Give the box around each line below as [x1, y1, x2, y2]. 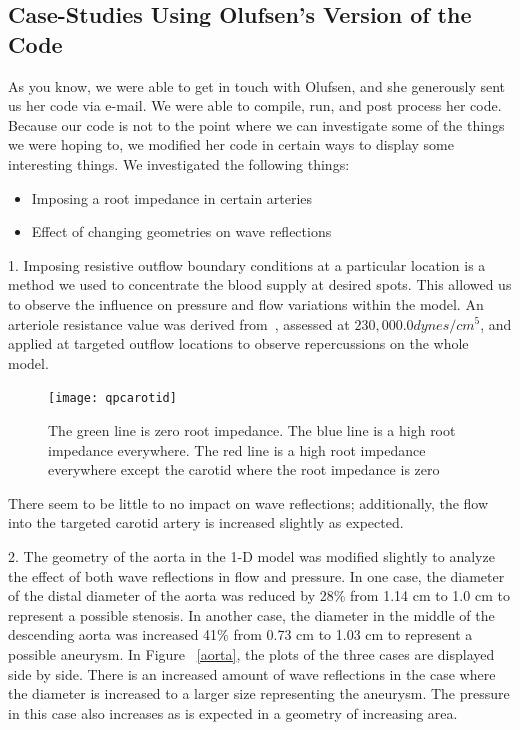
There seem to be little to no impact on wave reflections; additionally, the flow [8, 492, 489, 513]
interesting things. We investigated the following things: [8, 153, 350, 174]
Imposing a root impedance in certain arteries [31, 187, 313, 208]
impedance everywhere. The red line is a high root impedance [48, 439, 426, 460]
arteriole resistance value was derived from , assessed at [8, 313, 350, 334]
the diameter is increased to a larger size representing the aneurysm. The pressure [8, 683, 510, 704]
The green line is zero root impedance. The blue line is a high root [48, 419, 456, 440]
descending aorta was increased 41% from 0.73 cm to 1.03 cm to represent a [8, 624, 473, 645]
